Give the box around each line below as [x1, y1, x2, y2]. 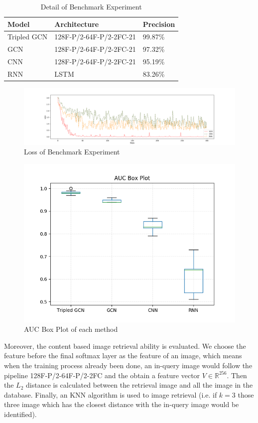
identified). [4, 409, 37, 420]
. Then [227, 370, 247, 380]
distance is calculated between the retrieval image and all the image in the [26, 380, 253, 390]
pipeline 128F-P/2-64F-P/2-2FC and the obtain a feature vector [4, 370, 200, 380]
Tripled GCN [7, 31, 48, 42]
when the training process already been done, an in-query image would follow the [4, 360, 253, 371]
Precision [142, 18, 175, 29]
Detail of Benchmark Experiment [40, 1, 142, 11]
